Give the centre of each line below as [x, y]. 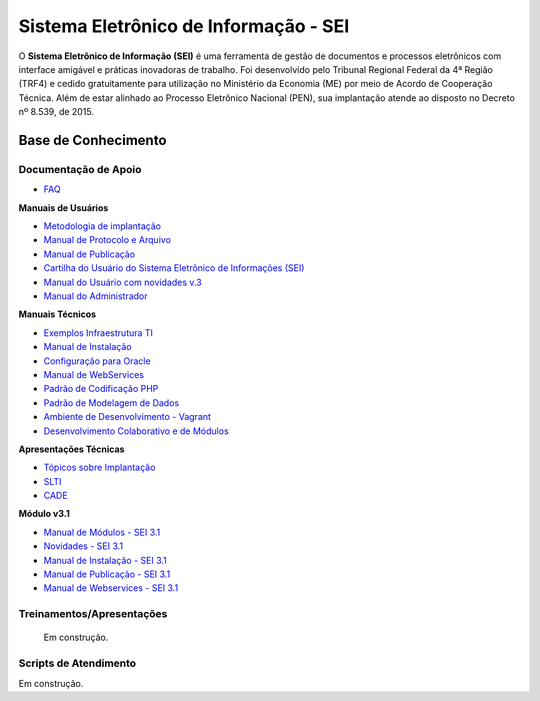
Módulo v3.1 [44, 514]
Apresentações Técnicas [71, 449]
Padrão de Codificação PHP [101, 389]
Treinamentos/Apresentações [93, 614]
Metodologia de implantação [102, 226]
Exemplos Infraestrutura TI [98, 332]
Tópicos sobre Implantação [99, 467]
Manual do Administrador [96, 296]
